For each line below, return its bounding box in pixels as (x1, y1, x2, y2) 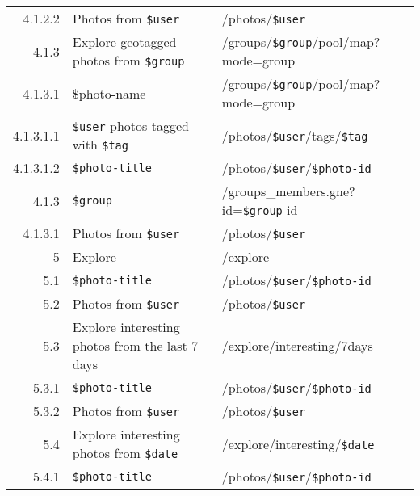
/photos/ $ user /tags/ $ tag (221, 125, 368, 145)
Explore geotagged (72, 32, 177, 51)
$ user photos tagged (72, 116, 189, 135)
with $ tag (72, 135, 128, 153)
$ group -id (242, 200, 298, 219)
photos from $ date (72, 443, 178, 462)
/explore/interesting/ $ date (221, 434, 375, 453)
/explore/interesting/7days (221, 336, 373, 355)
